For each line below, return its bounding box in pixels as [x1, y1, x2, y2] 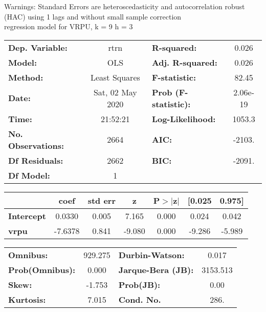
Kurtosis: [8, 293, 46, 305]
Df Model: [8, 169, 50, 181]
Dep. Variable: [8, 41, 68, 53]
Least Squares [90, 71, 140, 83]
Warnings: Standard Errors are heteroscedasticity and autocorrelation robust [4, 1, 245, 11]
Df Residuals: [8, 154, 63, 166]
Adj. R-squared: [151, 56, 217, 68]
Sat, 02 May [93, 86, 137, 98]
